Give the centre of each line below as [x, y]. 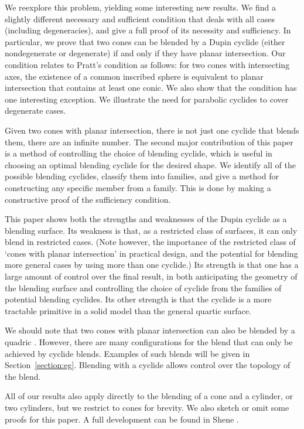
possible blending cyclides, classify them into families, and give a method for [142, 176]
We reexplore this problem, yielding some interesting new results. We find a [140, 7]
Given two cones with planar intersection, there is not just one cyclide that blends [152, 130]
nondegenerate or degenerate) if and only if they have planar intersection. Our [145, 53]
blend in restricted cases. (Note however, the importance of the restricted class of [150, 242]
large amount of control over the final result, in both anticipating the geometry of [151, 276]
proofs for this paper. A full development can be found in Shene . [122, 419]
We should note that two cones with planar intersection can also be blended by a [150, 330]
